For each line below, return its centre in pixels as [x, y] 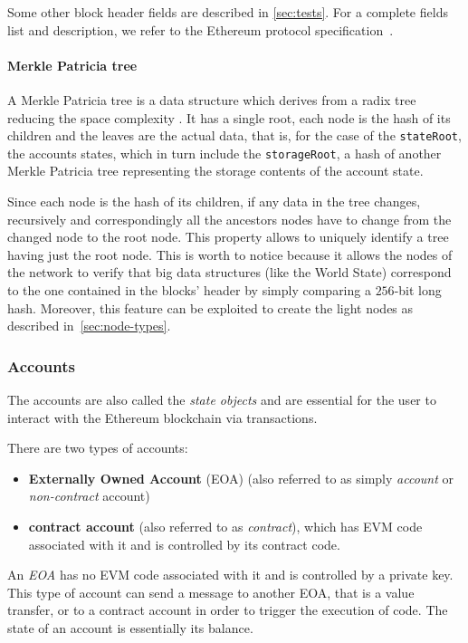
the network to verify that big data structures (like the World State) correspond [229, 272]
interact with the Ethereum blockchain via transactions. [162, 417]
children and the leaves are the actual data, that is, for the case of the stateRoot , [234, 135]
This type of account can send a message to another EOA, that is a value [211, 592]
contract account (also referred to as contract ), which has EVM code [225, 527]
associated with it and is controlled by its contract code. [184, 544]
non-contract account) [89, 496]
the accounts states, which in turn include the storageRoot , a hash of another [224, 153]
